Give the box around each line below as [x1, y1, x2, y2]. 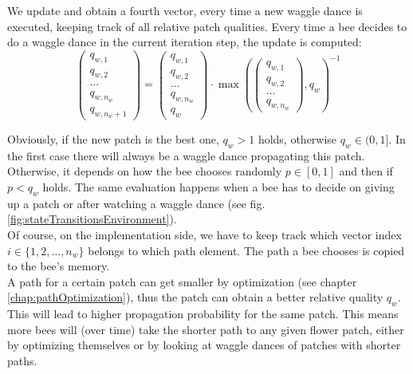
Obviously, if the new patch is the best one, [7, 131, 219, 147]
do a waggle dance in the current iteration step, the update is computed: [7, 33, 362, 50]
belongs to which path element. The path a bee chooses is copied [88, 242, 405, 258]
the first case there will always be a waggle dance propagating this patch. [7, 147, 365, 163]
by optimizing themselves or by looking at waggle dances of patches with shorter [7, 337, 401, 353]
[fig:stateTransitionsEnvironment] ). [7, 211, 177, 227]
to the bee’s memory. [7, 258, 110, 274]
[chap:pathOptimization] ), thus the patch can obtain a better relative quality [7, 289, 383, 305]
